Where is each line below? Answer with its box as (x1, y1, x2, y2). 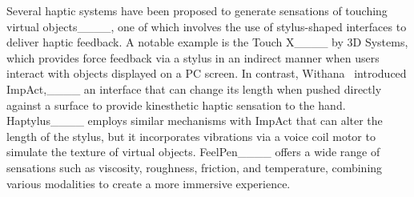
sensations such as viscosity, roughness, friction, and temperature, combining (6, 159, 383, 175)
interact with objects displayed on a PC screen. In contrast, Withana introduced (6, 65, 407, 82)
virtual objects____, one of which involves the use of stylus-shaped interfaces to (6, 18, 407, 34)
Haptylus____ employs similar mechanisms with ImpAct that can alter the (6, 112, 383, 129)
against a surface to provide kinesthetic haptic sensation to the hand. (6, 96, 346, 113)
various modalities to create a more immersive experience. (6, 175, 291, 191)
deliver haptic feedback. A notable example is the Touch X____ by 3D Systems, (6, 34, 408, 50)
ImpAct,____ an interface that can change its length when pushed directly (6, 80, 382, 97)
